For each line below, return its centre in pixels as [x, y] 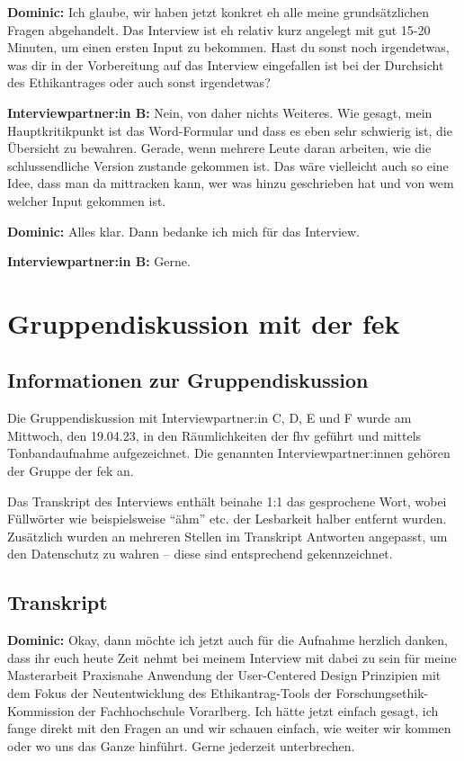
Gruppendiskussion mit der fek [204, 322]
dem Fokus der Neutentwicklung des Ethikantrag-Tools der [170, 693]
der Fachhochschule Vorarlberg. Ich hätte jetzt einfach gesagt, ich [259, 710]
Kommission [41, 710]
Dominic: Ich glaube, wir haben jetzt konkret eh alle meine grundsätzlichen [219, 12]
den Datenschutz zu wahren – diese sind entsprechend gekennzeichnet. [200, 554]
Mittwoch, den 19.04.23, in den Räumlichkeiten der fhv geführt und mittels [214, 435]
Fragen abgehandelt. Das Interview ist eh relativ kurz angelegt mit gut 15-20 [219, 29]
